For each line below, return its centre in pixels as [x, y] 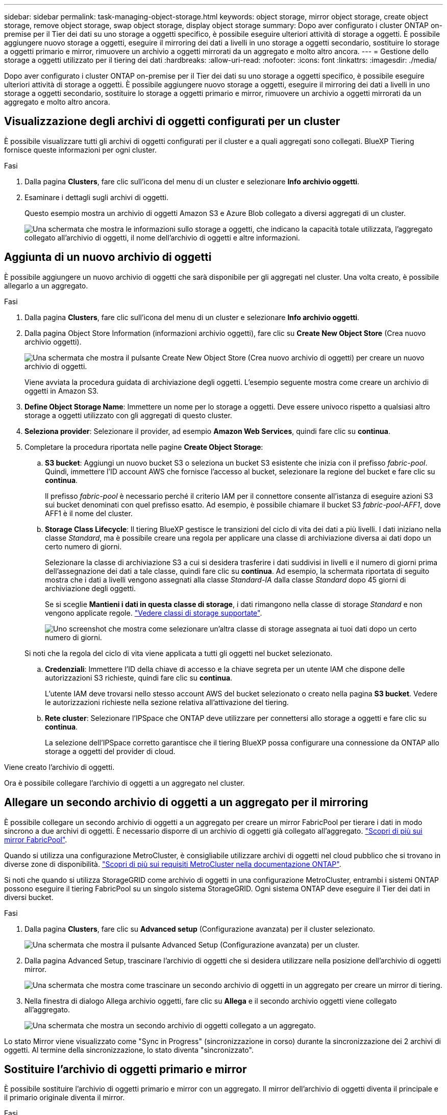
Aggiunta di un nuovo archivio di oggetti [108, 257]
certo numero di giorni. [83, 546]
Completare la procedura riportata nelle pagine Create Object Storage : [144, 447]
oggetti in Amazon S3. [62, 391]
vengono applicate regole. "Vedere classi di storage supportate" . [154, 613]
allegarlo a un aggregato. [46, 285]
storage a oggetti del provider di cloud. [110, 751]
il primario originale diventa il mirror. [65, 1098]
